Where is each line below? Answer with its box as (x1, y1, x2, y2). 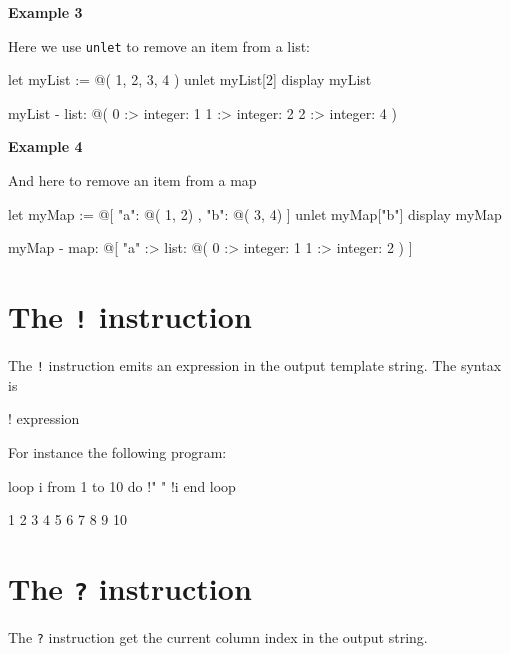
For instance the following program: (8, 441, 227, 462)
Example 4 (8, 136, 83, 157)
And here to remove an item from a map (8, 170, 257, 191)
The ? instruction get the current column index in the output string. (8, 626, 428, 647)
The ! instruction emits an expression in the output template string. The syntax (8, 355, 502, 376)
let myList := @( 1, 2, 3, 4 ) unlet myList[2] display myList (8, 69, 372, 90)
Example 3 (8, 2, 83, 22)
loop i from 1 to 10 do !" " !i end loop (8, 475, 236, 496)
